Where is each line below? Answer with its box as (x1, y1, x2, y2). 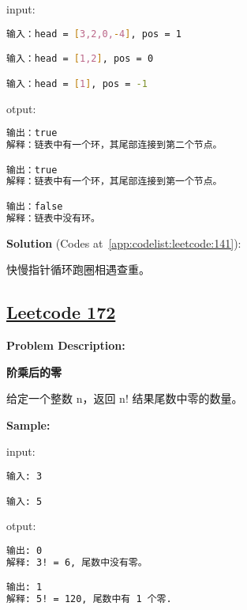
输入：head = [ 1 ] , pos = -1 (6, 78, 148, 89)
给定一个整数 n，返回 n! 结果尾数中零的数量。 (6, 390, 243, 407)
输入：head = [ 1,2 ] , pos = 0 (6, 53, 154, 65)
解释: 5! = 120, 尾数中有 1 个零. (6, 593, 172, 605)
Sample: (6, 416, 51, 433)
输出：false (6, 200, 63, 212)
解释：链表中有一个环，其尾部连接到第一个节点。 (6, 176, 223, 188)
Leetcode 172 (6, 300, 116, 324)
